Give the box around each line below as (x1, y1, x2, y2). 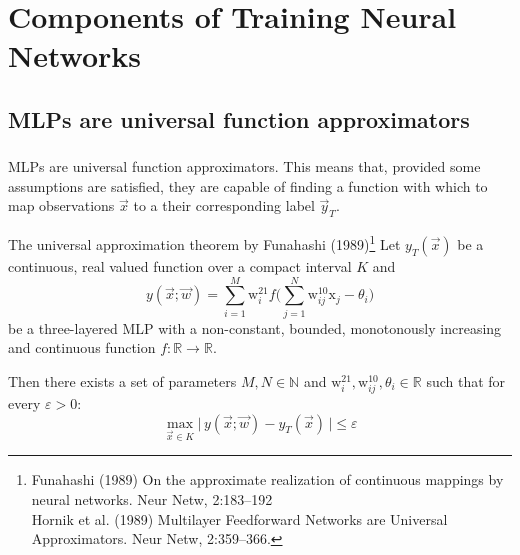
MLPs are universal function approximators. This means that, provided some (8, 156, 481, 177)
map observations (8, 195, 115, 216)
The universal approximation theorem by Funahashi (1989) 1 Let (8, 231, 401, 254)
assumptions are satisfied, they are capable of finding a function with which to (8, 175, 488, 196)
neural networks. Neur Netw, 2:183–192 (31, 488, 273, 509)
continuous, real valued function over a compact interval (8, 255, 352, 276)
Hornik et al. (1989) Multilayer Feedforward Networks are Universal (31, 508, 448, 529)
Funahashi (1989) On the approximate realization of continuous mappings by (31, 469, 504, 490)
